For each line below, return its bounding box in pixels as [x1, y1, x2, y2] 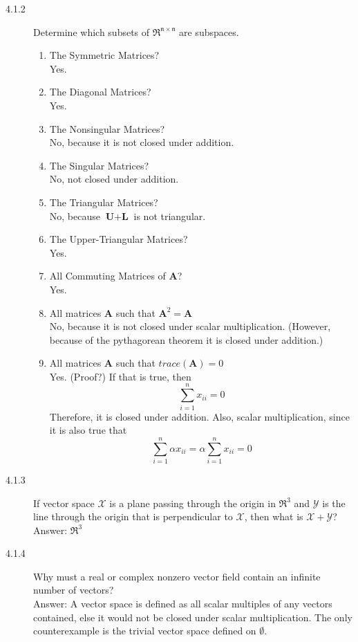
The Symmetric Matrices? [49, 48, 160, 62]
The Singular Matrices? [49, 158, 149, 172]
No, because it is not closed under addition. [49, 135, 234, 149]
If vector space [33, 495, 95, 510]
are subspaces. [179, 24, 239, 39]
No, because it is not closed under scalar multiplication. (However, [49, 319, 331, 333]
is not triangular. [133, 208, 206, 223]
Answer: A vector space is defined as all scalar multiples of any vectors [33, 596, 332, 611]
